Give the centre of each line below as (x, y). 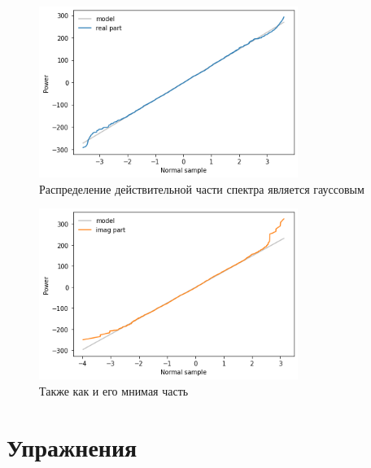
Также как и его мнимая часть (114, 390)
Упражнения (72, 446)
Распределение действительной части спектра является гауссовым (202, 188)
